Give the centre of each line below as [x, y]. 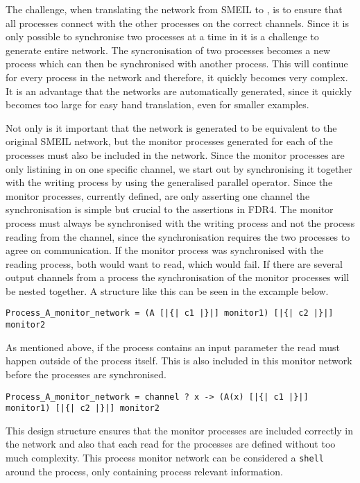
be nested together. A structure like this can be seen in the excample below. [167, 290]
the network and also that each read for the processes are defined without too [171, 444]
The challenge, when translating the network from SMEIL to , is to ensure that [174, 9]
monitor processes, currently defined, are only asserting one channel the [158, 195]
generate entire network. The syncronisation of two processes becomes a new [168, 50]
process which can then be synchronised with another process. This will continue [177, 63]
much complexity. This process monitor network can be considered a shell [165, 458]
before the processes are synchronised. [86, 374]
